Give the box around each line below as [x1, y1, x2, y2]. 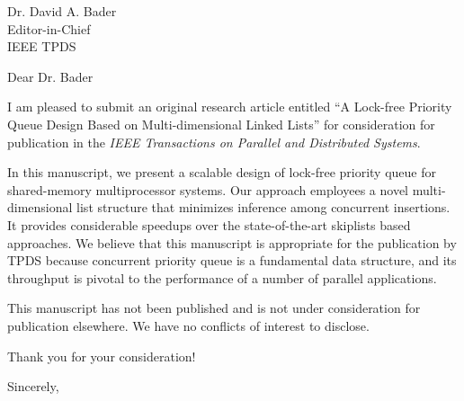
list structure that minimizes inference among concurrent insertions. [76, 198, 451, 217]
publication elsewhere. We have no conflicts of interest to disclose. [7, 316, 370, 334]
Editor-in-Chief [7, 19, 91, 38]
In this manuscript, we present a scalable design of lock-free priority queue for [7, 163, 436, 182]
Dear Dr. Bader [7, 67, 94, 85]
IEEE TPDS [7, 37, 76, 56]
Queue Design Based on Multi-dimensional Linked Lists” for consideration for [7, 114, 435, 133]
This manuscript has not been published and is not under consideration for [7, 299, 421, 317]
